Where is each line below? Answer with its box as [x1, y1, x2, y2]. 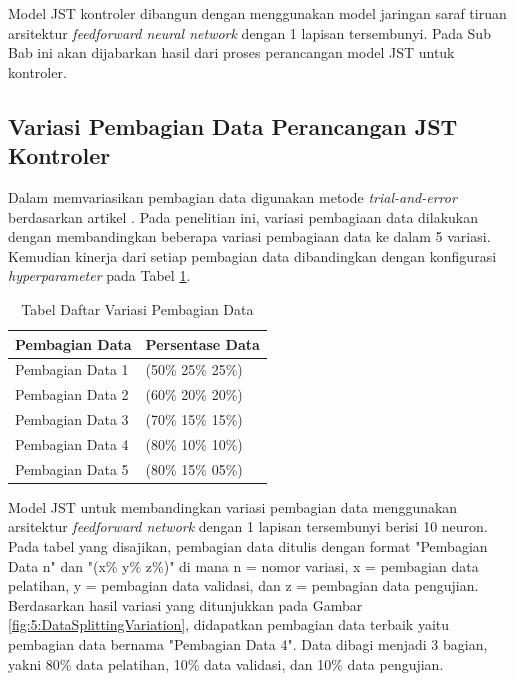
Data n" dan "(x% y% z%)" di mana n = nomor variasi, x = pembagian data [8, 555, 479, 576]
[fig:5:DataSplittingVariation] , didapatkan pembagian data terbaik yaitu [8, 614, 450, 635]
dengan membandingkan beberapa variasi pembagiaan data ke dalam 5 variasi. [8, 226, 491, 247]
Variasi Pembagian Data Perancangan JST [8, 110, 458, 141]
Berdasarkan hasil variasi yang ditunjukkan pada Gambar [8, 594, 363, 615]
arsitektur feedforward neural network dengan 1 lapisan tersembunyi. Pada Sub [8, 22, 491, 43]
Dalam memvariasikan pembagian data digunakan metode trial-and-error [8, 186, 457, 207]
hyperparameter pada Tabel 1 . [8, 265, 191, 286]
